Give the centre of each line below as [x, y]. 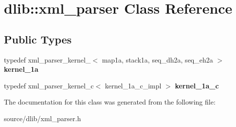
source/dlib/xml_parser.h [43, 118]
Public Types [38, 39]
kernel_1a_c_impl [133, 85]
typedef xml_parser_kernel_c [49, 85]
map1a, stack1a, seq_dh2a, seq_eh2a [157, 59]
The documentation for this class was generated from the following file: [110, 102]
